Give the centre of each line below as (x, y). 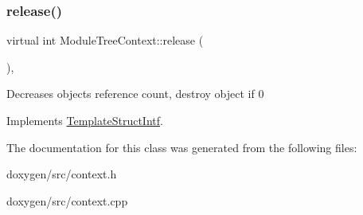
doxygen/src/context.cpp (67, 200)
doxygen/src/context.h (62, 174)
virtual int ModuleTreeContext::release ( (105, 40)
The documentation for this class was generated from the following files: (182, 147)
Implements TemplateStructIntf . (85, 120)
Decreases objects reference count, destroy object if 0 (135, 94)
